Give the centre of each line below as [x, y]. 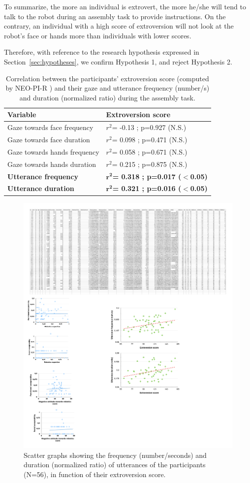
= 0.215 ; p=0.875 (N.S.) [150, 164]
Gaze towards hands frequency [53, 151]
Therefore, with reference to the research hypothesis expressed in [102, 52]
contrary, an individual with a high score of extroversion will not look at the [119, 26]
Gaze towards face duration [49, 140]
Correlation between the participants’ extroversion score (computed [108, 78]
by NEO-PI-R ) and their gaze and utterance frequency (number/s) [108, 88]
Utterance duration [41, 188]
